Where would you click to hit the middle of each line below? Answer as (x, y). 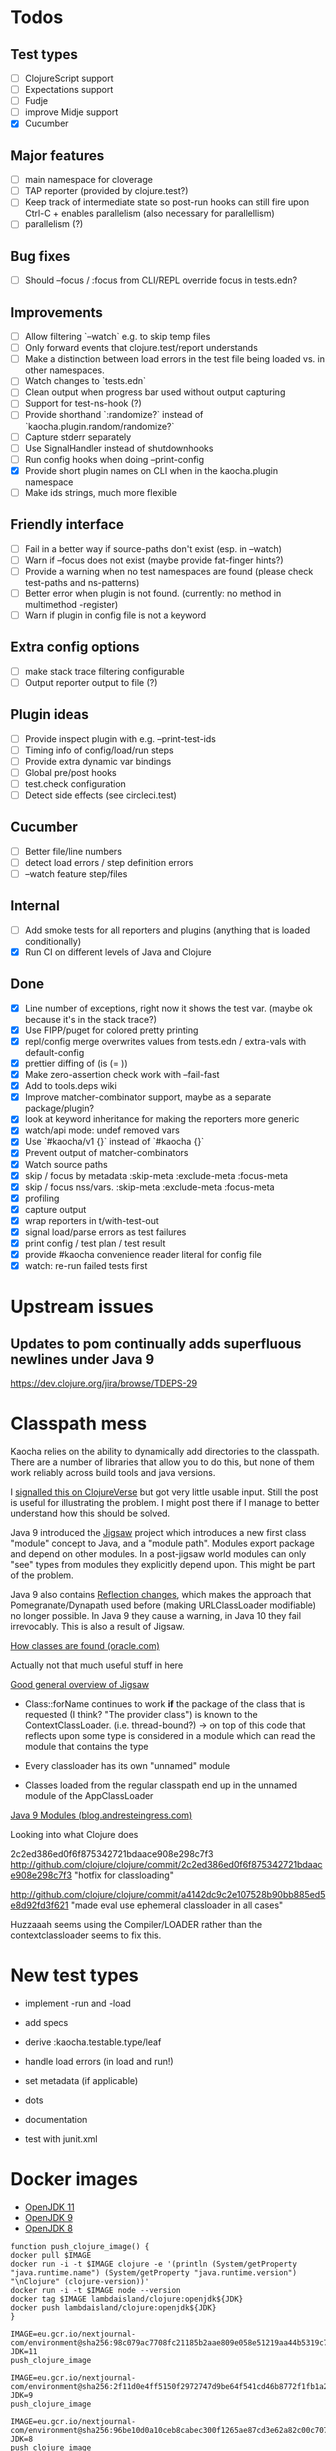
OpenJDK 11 (49, 2207)
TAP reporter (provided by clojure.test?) (106, 191)
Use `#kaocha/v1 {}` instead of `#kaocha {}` (114, 1142)
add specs (46, 2022)
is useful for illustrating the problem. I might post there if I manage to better (165, 1503)
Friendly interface (67, 524)
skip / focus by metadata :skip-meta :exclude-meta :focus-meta (156, 1175)
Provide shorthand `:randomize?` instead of (114, 415)
